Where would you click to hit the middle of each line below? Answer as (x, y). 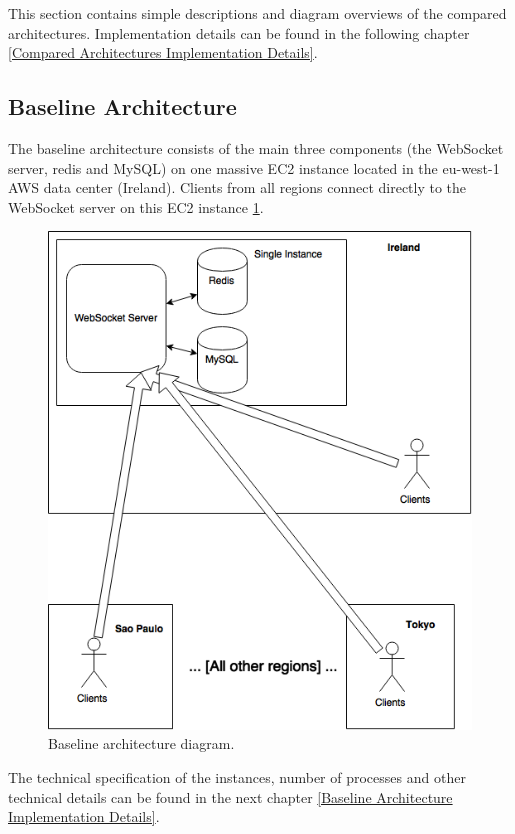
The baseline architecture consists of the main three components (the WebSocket (256, 147)
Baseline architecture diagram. (141, 743)
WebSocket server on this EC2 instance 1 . (136, 206)
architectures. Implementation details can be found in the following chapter (239, 32)
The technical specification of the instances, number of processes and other (237, 777)
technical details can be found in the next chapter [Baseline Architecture (230, 796)
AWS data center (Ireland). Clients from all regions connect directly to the (237, 187)
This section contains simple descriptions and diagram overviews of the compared (257, 13)
